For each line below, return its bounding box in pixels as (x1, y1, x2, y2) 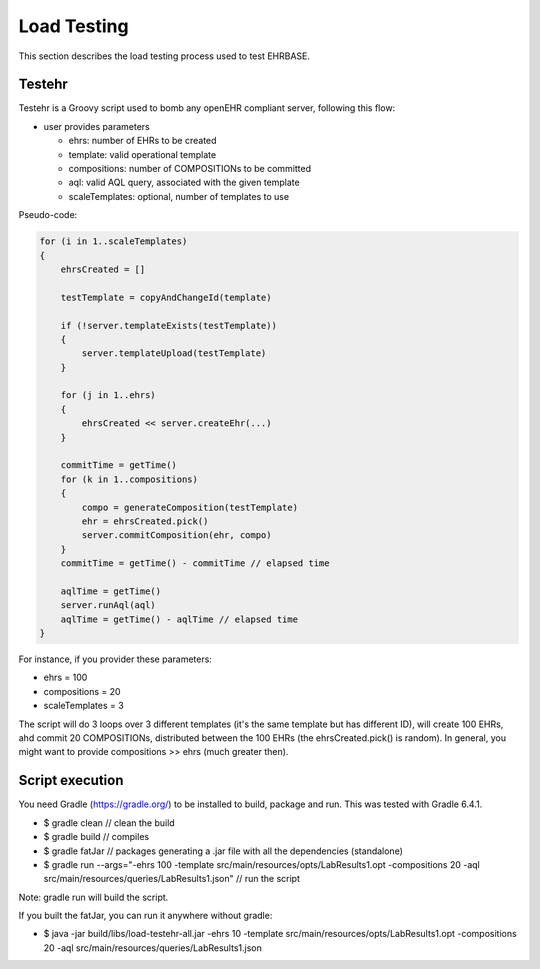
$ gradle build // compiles (43, 831, 150, 843)
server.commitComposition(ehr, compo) (81, 530, 272, 541)
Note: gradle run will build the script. (18, 891, 169, 903)
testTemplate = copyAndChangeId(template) (60, 291, 272, 303)
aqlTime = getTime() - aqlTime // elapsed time (60, 613, 299, 625)
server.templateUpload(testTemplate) (81, 348, 267, 359)
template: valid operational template (68, 148, 217, 160)
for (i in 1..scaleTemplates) (39, 236, 188, 247)
